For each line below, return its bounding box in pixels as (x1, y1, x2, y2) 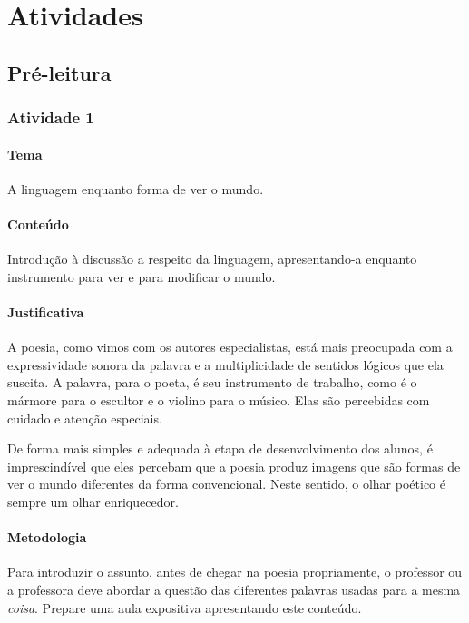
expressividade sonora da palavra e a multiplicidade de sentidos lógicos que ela (7, 355, 444, 374)
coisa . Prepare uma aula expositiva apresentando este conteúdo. (7, 598, 362, 617)
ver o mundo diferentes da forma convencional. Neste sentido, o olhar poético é (7, 474, 445, 493)
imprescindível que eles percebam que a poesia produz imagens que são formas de (7, 456, 461, 475)
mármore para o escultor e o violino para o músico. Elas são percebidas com (7, 390, 430, 409)
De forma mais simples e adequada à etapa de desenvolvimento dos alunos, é (7, 439, 433, 458)
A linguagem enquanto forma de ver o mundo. (7, 179, 264, 198)
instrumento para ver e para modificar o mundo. (7, 267, 276, 286)
